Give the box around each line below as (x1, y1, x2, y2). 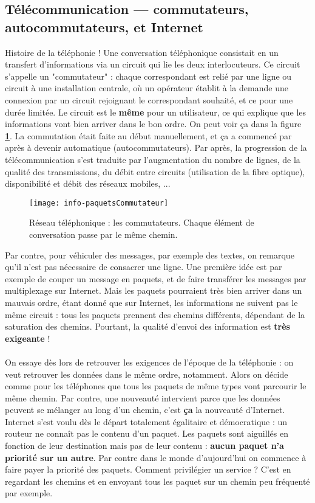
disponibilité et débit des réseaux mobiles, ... (5, 177, 171, 190)
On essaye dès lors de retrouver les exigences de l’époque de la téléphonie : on (5, 355, 294, 368)
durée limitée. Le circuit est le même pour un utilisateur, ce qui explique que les (5, 105, 307, 118)
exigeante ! (5, 331, 50, 344)
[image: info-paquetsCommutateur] (29, 198, 169, 207)
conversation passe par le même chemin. (29, 227, 178, 240)
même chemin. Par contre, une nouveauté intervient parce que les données (5, 391, 280, 404)
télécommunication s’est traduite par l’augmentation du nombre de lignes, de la (5, 153, 300, 165)
